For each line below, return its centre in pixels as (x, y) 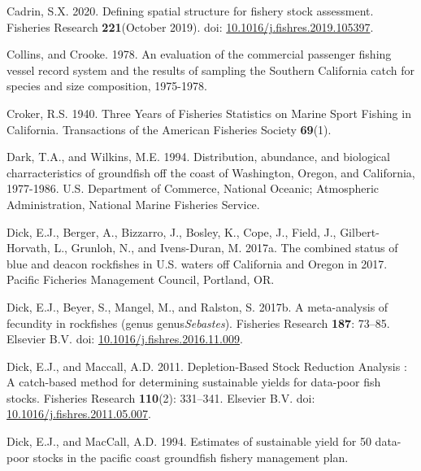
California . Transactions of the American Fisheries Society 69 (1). (169, 129)
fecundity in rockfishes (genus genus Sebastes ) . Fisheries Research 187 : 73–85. (198, 323)
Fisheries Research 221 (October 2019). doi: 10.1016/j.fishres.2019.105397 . (190, 26)
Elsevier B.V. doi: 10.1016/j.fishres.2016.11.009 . (125, 339)
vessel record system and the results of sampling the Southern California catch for (211, 70)
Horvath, (28, 248)
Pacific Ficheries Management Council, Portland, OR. (141, 279)
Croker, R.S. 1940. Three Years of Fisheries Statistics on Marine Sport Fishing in (209, 113)
